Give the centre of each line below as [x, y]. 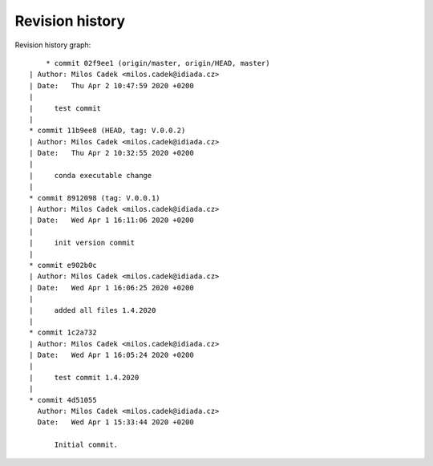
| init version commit [82, 243]
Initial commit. [86, 445]
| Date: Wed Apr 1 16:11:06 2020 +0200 [111, 220]
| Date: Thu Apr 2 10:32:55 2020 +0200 [111, 153]
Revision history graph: [53, 45]
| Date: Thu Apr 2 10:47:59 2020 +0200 [111, 85]
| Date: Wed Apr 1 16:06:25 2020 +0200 [111, 288]
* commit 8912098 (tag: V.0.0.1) [95, 198]
